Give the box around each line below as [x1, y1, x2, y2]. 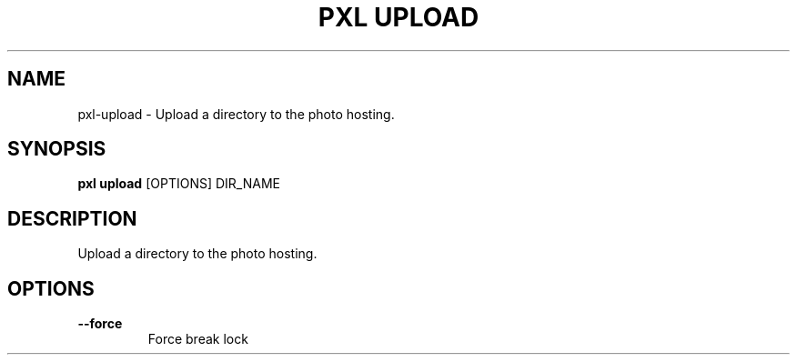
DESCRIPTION [7, 206, 137, 230]
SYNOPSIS [7, 137, 106, 161]
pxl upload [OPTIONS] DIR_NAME [77, 176, 280, 192]
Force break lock [147, 331, 248, 347]
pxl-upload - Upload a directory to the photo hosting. [77, 106, 395, 122]
